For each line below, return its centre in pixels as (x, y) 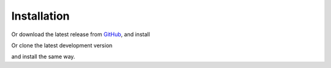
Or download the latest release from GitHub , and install (81, 34)
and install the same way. (43, 57)
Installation (40, 16)
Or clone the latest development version (62, 45)
